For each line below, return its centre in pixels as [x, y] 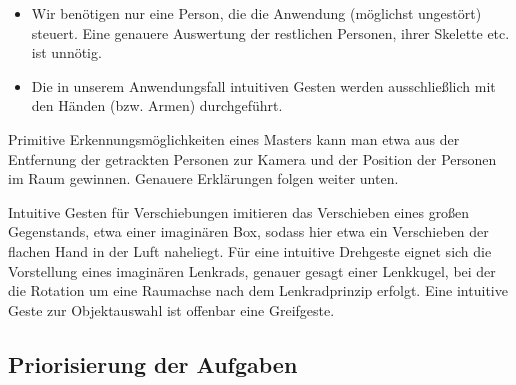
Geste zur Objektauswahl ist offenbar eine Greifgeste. [171, 309]
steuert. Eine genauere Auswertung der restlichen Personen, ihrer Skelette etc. [270, 32]
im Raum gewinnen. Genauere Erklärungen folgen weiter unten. [203, 178]
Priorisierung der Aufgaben [153, 363]
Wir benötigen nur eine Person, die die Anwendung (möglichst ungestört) [256, 13]
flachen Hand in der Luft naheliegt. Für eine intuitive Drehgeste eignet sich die [250, 250]
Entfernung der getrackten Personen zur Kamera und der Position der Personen [252, 158]
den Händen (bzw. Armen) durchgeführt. [157, 105]
